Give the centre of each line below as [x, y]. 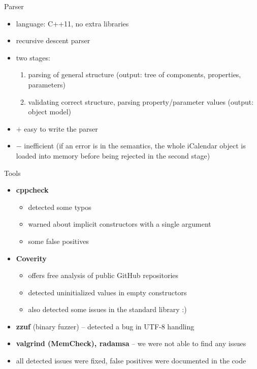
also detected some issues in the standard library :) [107, 309]
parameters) [47, 84]
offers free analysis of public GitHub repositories [103, 275]
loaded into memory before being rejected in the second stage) [113, 155]
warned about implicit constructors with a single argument [120, 224]
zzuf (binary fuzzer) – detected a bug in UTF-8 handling [105, 326]
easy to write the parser [61, 128]
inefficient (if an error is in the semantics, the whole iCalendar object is [135, 146]
